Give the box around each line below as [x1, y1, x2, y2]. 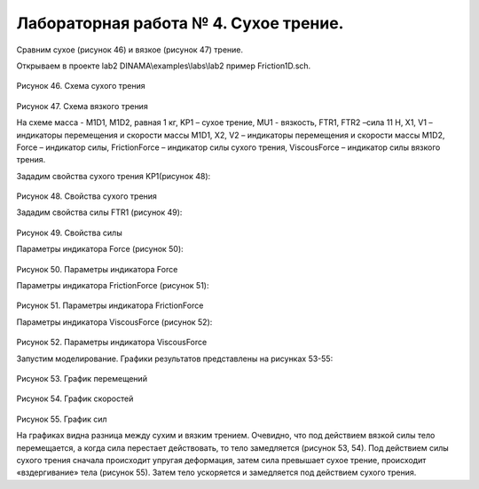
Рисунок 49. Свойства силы [16, 227, 123, 238]
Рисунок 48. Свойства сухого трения [16, 191, 157, 201]
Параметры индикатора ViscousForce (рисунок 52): [16, 316, 213, 327]
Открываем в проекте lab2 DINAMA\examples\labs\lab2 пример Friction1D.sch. [16, 60, 311, 71]
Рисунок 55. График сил [16, 414, 107, 424]
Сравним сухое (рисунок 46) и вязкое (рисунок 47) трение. [16, 44, 244, 55]
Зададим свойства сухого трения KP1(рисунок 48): [16, 170, 211, 181]
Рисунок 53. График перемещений [16, 373, 148, 383]
